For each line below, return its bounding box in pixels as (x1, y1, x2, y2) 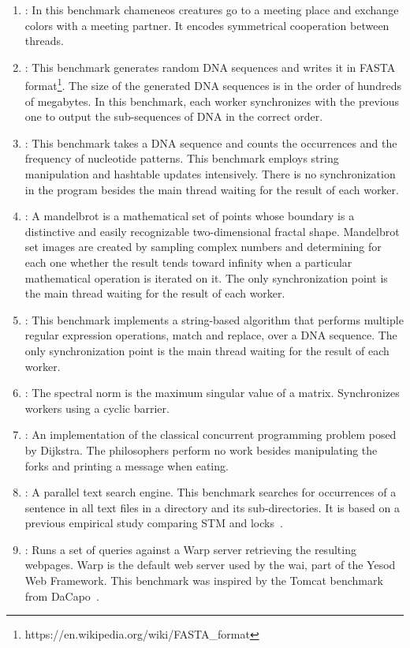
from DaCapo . (24, 587, 99, 604)
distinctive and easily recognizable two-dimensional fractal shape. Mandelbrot (24, 223, 400, 239)
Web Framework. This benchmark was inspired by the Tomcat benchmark (24, 572, 383, 589)
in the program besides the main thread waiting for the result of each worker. (24, 181, 399, 197)
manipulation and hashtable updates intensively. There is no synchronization (24, 166, 396, 182)
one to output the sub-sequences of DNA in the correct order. (24, 108, 323, 125)
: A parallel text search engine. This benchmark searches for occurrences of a (24, 484, 397, 500)
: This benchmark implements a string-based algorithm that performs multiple (24, 311, 404, 328)
